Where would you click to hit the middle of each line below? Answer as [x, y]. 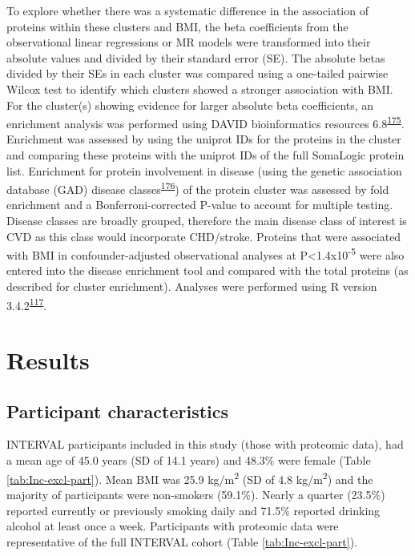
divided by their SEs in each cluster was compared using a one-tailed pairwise [197, 73]
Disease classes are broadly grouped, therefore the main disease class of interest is [207, 221]
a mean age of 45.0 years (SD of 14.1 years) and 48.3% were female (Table [189, 460]
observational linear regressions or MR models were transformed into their [189, 42]
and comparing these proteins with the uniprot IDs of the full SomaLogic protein [205, 155]
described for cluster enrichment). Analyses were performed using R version [192, 286]
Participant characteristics [118, 411]
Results [48, 360]
